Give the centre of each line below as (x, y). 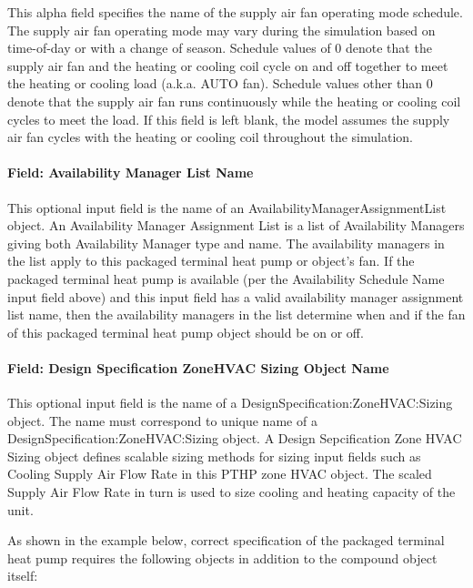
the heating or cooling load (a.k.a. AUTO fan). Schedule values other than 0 (220, 83)
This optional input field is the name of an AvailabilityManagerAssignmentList (227, 207)
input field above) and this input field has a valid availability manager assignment (236, 296)
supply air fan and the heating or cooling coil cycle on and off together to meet (228, 65)
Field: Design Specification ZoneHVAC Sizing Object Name (198, 367)
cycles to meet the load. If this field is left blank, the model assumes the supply (229, 119)
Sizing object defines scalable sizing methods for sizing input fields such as (214, 456)
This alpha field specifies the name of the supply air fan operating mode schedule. (235, 12)
